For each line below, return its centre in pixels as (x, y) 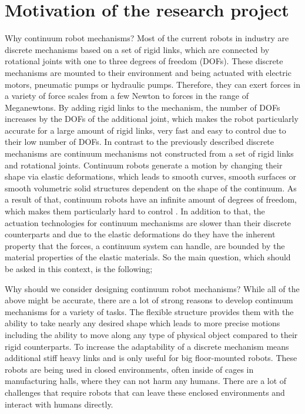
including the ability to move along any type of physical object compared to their (151, 334)
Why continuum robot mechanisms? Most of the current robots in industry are (147, 38)
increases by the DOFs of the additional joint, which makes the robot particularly (152, 119)
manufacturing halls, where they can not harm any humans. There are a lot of (146, 381)
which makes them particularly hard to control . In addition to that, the (135, 211)
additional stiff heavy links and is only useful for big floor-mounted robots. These (151, 358)
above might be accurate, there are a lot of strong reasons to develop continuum (149, 300)
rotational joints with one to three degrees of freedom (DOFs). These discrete (144, 61)
